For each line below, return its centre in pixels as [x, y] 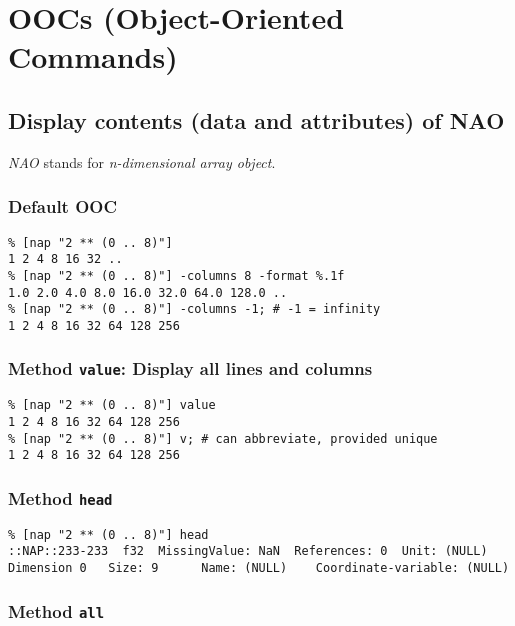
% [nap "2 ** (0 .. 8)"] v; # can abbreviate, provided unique [223, 438]
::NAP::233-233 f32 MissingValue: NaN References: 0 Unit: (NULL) [248, 551]
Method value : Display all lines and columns [190, 368]
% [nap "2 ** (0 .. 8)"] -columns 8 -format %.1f [176, 275]
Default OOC [63, 206]
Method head [60, 497]
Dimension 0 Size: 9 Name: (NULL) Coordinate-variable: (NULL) [259, 568]
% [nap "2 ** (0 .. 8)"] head [108, 534]
